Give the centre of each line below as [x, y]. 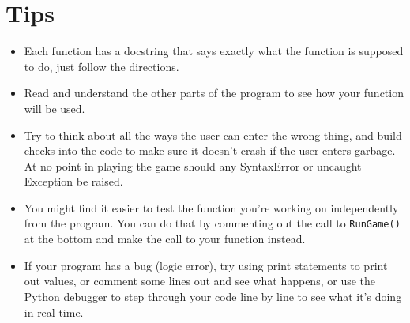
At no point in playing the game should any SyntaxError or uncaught [193, 165]
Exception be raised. [73, 181]
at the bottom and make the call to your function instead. [165, 239]
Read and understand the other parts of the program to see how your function [214, 93]
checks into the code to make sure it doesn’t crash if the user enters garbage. [210, 150]
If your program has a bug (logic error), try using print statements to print [206, 265]
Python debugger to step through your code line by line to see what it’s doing [213, 296]
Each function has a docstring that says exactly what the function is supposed [214, 51]
